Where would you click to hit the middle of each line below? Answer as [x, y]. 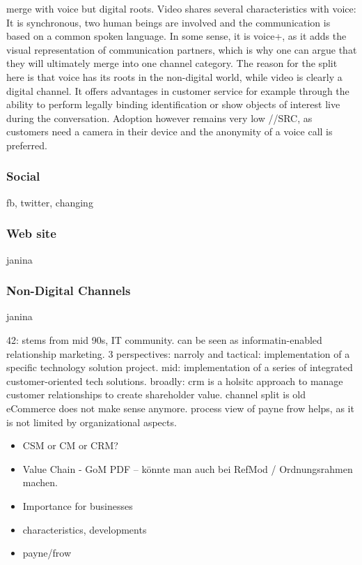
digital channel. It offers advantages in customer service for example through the [178, 90]
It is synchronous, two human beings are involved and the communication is [168, 22]
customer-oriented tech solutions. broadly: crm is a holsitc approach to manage [175, 381]
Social [23, 176]
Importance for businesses [78, 505]
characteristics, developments [85, 529]
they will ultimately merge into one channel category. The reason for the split [172, 63]
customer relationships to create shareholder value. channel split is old [156, 394]
